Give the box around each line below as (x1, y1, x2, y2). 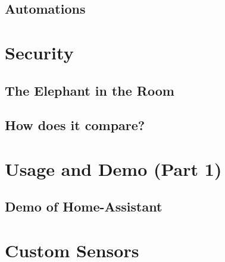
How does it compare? (5, 116, 145, 134)
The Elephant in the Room (5, 81, 174, 99)
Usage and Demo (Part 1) (5, 156, 222, 181)
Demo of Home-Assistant (5, 197, 162, 216)
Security (5, 40, 74, 64)
